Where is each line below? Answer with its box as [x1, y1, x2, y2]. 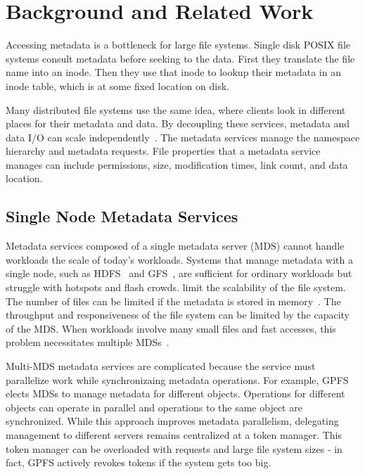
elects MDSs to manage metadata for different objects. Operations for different [6, 386, 345, 401]
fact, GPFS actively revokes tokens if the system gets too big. [6, 455, 271, 470]
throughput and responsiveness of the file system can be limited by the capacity [6, 307, 350, 322]
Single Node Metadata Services [6, 205, 238, 227]
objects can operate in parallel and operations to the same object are [6, 399, 302, 414]
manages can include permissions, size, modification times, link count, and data [6, 157, 348, 172]
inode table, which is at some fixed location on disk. [6, 78, 229, 93]
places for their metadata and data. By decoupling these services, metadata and [6, 116, 350, 131]
